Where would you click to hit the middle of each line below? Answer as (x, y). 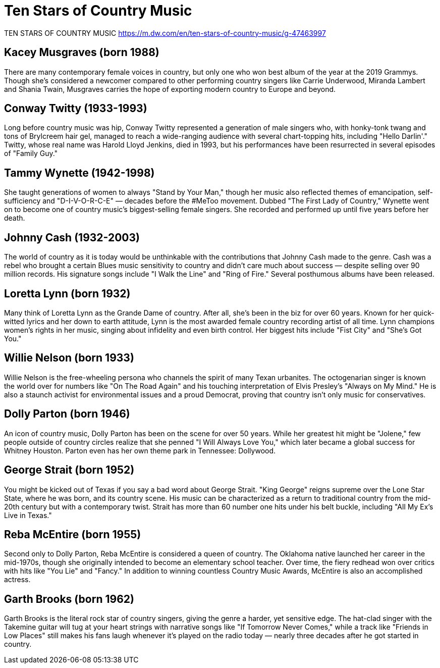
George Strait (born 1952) (69, 470)
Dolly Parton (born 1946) (67, 414)
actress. (17, 580)
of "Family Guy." (31, 153)
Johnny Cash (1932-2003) (72, 237)
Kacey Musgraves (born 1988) (82, 53)
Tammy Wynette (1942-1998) (79, 173)
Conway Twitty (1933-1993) (76, 109)
